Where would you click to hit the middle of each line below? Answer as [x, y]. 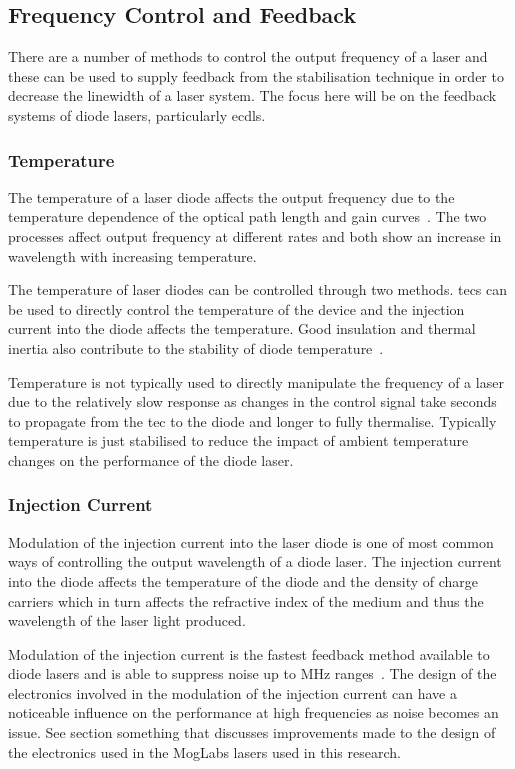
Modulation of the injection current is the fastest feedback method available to [249, 653]
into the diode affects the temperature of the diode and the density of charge [243, 580]
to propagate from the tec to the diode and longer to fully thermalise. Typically [252, 420]
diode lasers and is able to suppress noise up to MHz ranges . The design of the [252, 673]
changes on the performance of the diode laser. [151, 459]
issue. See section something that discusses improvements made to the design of [252, 732]
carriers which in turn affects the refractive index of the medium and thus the [246, 600]
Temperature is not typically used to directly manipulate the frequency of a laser [256, 381]
